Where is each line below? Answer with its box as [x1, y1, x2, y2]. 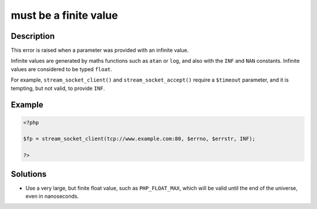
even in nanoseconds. [25, 193, 79, 200]
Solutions [11, 169, 47, 179]
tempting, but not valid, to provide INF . [11, 85, 105, 92]
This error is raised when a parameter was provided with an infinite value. [11, 47, 189, 54]
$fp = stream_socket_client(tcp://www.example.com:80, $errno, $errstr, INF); [23, 136, 255, 142]
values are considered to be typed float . [11, 65, 113, 73]
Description [11, 31, 55, 41]
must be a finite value [11, 9, 119, 22]
